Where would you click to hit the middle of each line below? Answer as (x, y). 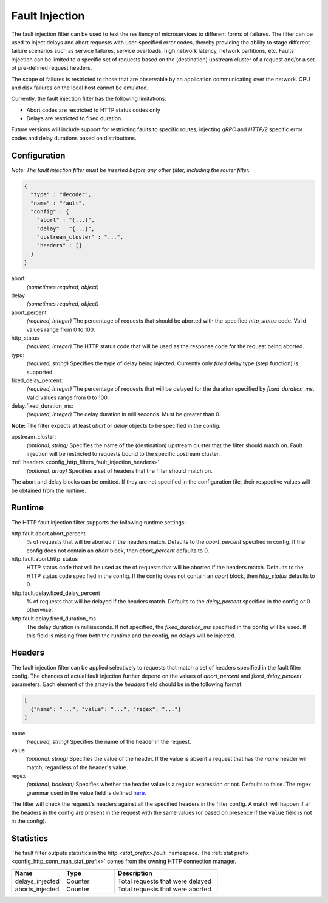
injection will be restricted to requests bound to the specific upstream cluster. (123, 454)
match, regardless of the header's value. (77, 767)
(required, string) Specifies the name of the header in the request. (109, 742)
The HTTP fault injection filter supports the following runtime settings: (99, 522)
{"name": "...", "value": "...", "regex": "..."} (106, 709)
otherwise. (40, 610)
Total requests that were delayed (165, 881)
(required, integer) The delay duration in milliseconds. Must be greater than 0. (124, 414)
